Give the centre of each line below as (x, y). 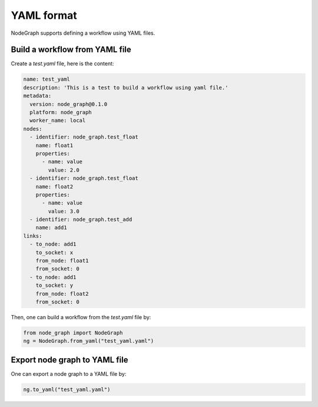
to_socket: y (54, 285)
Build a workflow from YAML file (71, 50)
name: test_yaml (47, 79)
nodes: (33, 129)
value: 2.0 (64, 170)
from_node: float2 (62, 294)
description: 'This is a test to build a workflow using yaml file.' (126, 87)
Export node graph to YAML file (69, 360)
